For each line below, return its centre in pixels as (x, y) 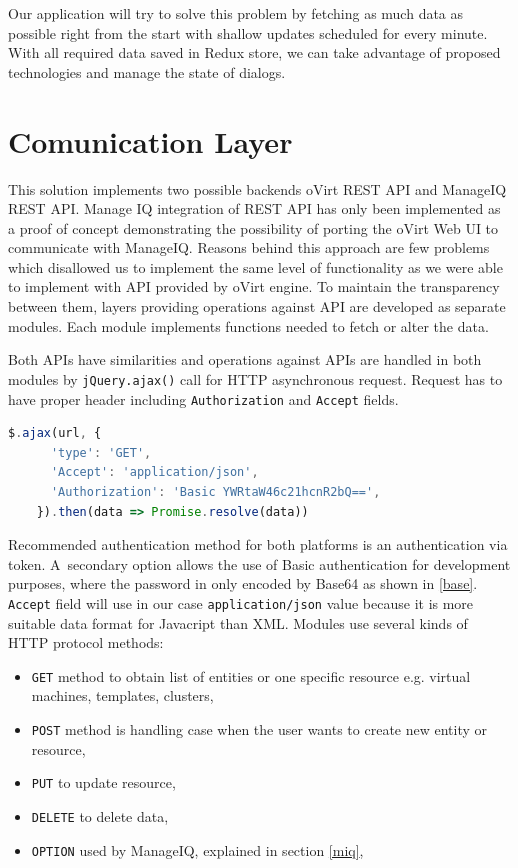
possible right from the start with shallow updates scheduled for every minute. (248, 32)
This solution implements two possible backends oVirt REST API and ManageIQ (257, 188)
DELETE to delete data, (100, 815)
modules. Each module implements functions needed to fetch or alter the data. (248, 325)
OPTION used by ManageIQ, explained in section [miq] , (197, 849)
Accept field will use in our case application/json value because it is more (241, 602)
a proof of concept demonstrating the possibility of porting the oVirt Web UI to (253, 227)
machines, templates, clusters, (122, 695)
